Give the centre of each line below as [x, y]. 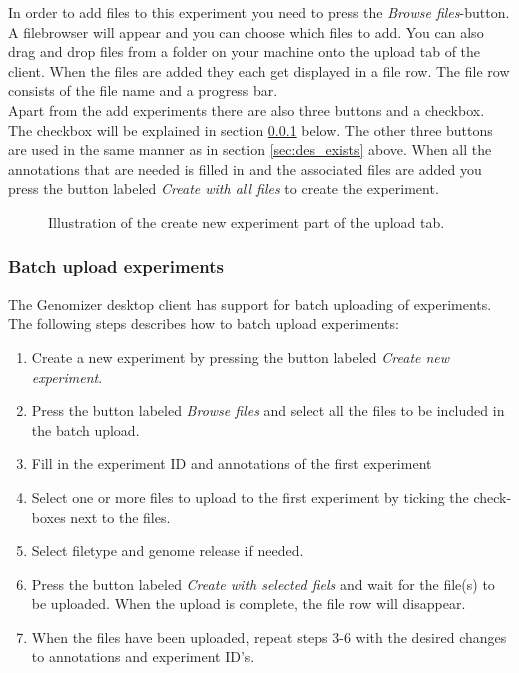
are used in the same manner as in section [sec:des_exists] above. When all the [250, 149]
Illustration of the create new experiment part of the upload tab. [246, 221]
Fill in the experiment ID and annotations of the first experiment [231, 463]
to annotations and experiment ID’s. [143, 656]
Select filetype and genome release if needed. [167, 550]
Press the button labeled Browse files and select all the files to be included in [268, 410]
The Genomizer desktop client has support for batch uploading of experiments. [250, 303]
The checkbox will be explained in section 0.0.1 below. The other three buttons [250, 129]
